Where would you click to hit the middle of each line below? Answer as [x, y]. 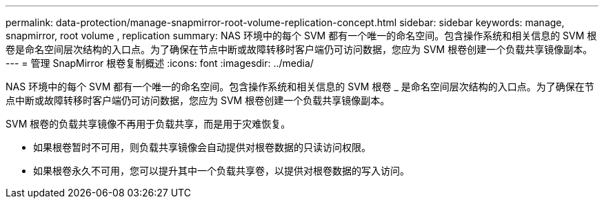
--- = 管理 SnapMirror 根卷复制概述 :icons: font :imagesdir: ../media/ [160, 63]
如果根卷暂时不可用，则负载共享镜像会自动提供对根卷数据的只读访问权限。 [202, 147]
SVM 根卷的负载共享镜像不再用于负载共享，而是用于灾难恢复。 [148, 124]
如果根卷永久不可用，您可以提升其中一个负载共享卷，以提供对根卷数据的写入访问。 [221, 171]
